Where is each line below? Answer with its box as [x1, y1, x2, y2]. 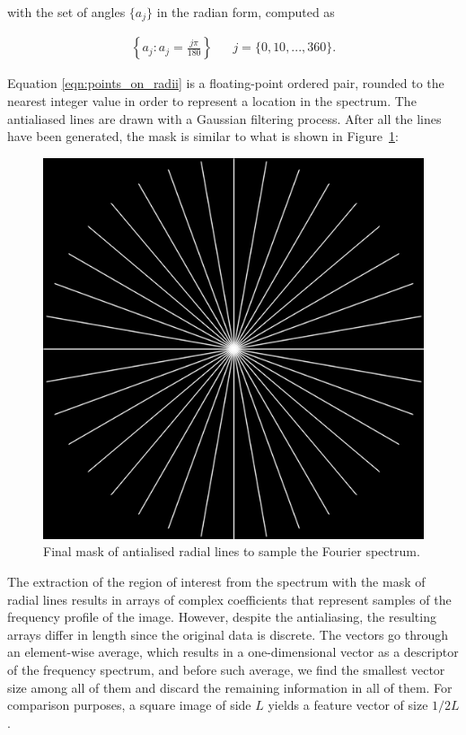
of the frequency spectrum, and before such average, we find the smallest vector [7, 660, 445, 679]
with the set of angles [7, 3, 126, 21]
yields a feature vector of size [268, 695, 428, 714]
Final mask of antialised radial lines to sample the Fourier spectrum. [43, 542, 420, 561]
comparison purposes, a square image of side [7, 695, 251, 714]
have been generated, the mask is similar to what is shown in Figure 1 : [7, 127, 399, 146]
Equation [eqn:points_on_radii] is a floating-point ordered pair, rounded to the [7, 74, 444, 93]
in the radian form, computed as [156, 3, 335, 21]
